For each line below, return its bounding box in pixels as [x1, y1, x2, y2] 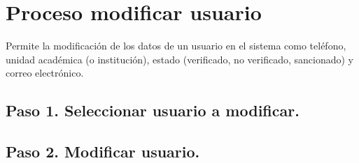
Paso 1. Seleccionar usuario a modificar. [6, 100, 300, 121]
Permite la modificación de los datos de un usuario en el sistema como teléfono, [6, 38, 346, 53]
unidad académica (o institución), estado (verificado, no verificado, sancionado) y [6, 52, 353, 66]
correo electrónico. [6, 65, 84, 80]
